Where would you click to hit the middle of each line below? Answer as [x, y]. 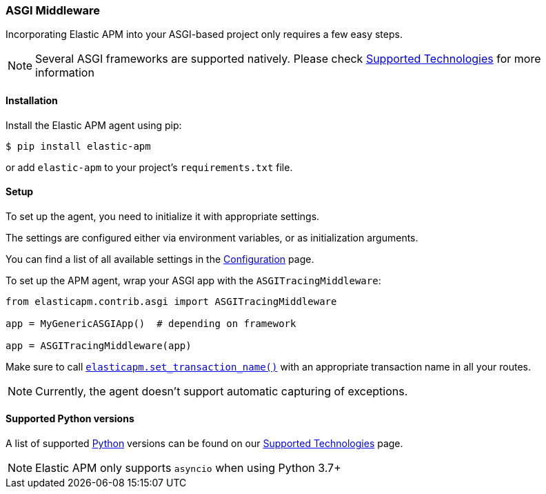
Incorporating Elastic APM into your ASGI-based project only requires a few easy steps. [204, 34]
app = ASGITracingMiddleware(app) [99, 345]
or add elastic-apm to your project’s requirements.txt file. [149, 167]
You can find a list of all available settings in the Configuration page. [160, 259]
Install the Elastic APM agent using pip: [94, 125]
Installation [32, 100]
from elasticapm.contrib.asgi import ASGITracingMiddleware [171, 301]
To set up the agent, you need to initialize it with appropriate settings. [163, 216]
